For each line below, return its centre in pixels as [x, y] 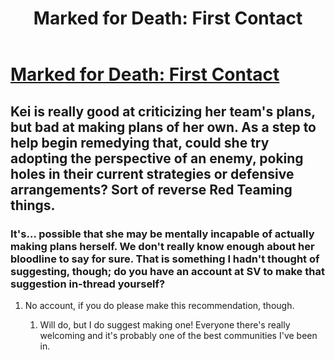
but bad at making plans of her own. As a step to [163, 127]
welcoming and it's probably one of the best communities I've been [178, 335]
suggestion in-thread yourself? [88, 284]
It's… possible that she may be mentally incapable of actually [162, 234]
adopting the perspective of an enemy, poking [157, 158]
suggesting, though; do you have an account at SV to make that [167, 271]
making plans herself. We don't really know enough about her [162, 246]
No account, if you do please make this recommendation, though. [159, 305]
